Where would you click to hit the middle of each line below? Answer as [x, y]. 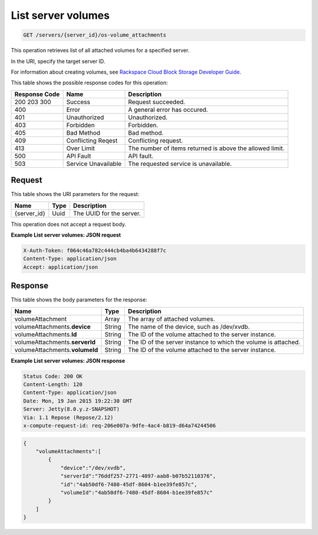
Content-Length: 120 [53, 385]
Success [78, 102]
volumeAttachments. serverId [55, 342]
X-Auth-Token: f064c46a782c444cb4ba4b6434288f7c [95, 250]
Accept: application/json [61, 267]
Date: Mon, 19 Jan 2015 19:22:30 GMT [78, 401]
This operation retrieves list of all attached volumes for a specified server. [100, 51]
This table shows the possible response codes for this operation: [90, 83]
